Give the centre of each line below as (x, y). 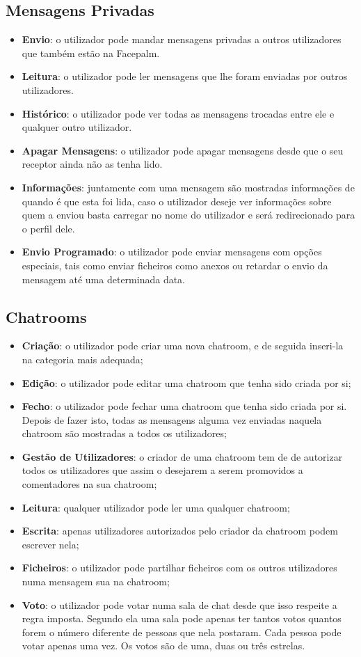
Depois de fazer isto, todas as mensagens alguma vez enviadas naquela (172, 419)
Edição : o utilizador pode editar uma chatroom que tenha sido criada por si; (186, 382)
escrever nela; (50, 544)
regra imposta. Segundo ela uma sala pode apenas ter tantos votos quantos (182, 618)
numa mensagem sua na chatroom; (96, 581)
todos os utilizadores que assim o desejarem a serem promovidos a (162, 470)
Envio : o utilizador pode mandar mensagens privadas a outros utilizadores (182, 39)
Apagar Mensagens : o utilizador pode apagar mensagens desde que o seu (183, 150)
